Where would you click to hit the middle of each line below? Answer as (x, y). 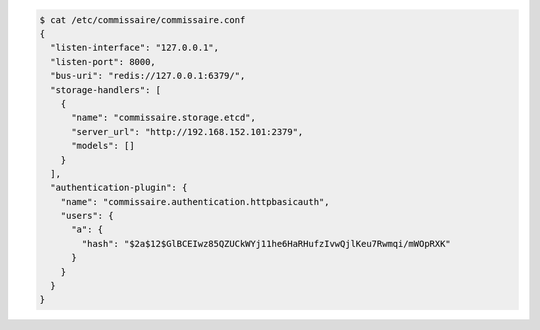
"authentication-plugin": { (119, 188)
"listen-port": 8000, (103, 61)
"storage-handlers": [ (106, 89)
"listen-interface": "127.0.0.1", (135, 48)
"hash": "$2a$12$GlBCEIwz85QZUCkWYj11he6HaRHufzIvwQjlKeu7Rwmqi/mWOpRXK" (266, 243)
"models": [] (103, 146)
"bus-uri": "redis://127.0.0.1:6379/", (148, 76)
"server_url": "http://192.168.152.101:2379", (187, 131)
